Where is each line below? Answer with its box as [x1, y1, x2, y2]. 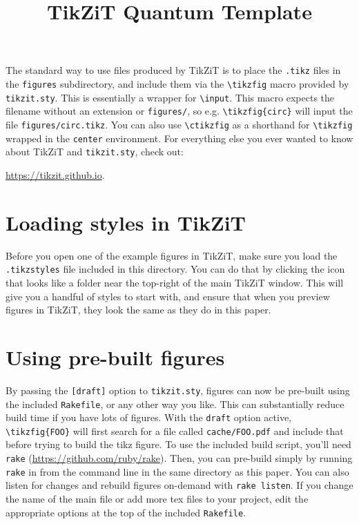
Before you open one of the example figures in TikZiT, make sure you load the [6, 248, 338, 262]
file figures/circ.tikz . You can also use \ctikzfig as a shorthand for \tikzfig [6, 117, 353, 131]
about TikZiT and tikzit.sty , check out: [6, 144, 184, 159]
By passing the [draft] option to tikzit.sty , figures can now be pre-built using [6, 382, 350, 397]
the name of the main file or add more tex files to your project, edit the [6, 492, 309, 506]
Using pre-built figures [6, 342, 225, 371]
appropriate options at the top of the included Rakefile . [6, 505, 246, 519]
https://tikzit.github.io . [6, 167, 105, 182]
